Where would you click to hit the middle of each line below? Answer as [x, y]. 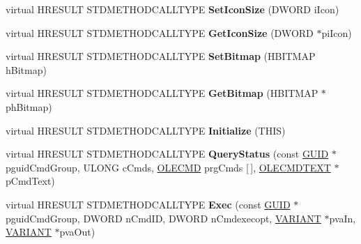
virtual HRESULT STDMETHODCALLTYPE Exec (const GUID [148, 204]
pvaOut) [77, 232]
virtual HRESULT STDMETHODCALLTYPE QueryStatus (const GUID [167, 154]
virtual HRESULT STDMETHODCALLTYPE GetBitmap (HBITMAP [162, 93]
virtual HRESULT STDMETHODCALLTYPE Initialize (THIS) [146, 130]
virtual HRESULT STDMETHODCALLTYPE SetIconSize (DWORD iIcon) [172, 9]
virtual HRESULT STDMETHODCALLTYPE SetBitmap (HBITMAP [161, 56]
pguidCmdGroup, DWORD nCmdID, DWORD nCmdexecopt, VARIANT [163, 218]
